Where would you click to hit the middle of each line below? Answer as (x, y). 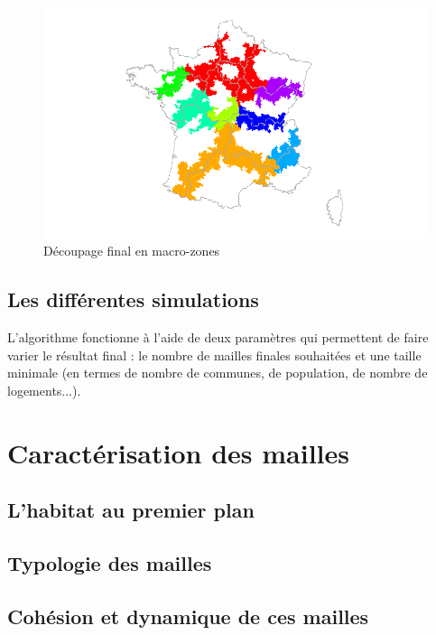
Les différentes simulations (133, 299)
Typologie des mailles (110, 562)
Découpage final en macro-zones (132, 251)
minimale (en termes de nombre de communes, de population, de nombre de (218, 373)
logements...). (44, 390)
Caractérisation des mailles (178, 452)
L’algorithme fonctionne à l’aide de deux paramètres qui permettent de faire (218, 337)
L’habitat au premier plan (131, 510)
